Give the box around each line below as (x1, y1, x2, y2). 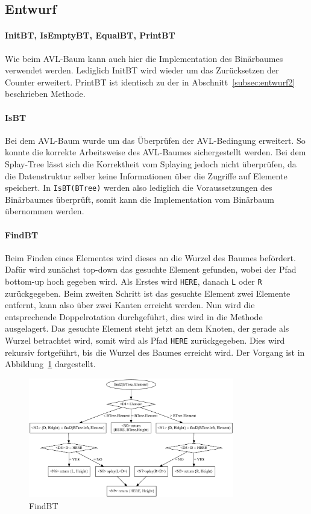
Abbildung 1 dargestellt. (5, 358, 96, 370)
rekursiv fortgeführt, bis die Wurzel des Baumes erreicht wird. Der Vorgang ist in (5, 345, 305, 358)
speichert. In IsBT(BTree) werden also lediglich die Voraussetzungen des (5, 181, 272, 194)
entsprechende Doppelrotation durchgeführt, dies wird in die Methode (5, 310, 263, 323)
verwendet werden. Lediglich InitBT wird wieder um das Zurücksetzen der (5, 64, 279, 76)
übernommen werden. (5, 205, 84, 217)
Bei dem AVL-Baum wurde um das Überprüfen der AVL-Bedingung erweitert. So (5, 134, 306, 146)
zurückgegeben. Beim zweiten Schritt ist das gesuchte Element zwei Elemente (5, 286, 291, 299)
